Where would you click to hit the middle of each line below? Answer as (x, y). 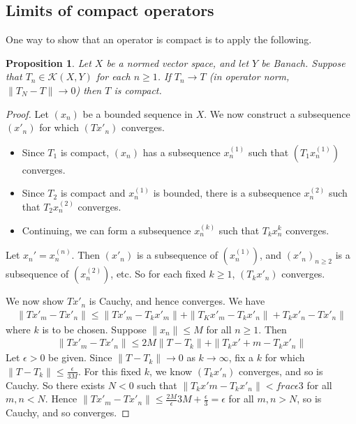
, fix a (241, 357)
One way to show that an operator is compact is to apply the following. (159, 39)
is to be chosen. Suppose (94, 329)
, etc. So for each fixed (158, 274)
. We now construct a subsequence (277, 113)
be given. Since (80, 357)
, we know (171, 371)
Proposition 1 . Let (49, 62)
